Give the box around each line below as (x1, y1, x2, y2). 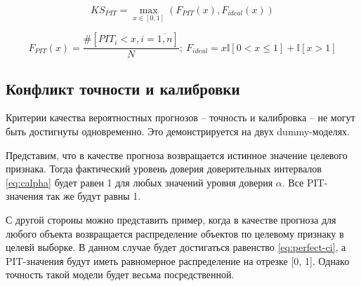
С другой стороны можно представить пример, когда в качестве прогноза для (6, 212, 336, 227)
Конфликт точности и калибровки (6, 77, 240, 99)
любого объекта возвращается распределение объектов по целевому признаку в (6, 226, 344, 240)
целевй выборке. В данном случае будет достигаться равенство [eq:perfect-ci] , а (6, 240, 346, 254)
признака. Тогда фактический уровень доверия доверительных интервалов (6, 161, 322, 176)
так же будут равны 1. (46, 189, 141, 203)
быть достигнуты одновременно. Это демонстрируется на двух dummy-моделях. (6, 124, 350, 139)
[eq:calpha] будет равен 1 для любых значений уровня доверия (6, 175, 273, 189)
